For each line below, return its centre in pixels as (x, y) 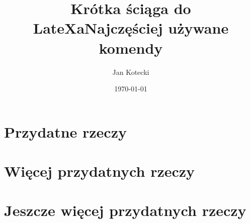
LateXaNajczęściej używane (131, 28)
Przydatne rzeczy (65, 131)
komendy (131, 47)
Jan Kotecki (131, 72)
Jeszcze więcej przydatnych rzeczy (125, 210)
